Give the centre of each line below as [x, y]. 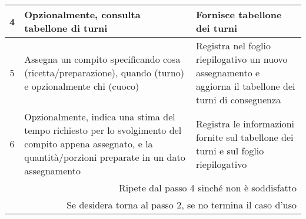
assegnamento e [228, 73]
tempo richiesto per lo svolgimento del [103, 130]
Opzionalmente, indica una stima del [100, 117]
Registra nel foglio [233, 46]
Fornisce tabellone [239, 14]
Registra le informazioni [245, 123]
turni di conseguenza [238, 100]
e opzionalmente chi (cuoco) [82, 86]
